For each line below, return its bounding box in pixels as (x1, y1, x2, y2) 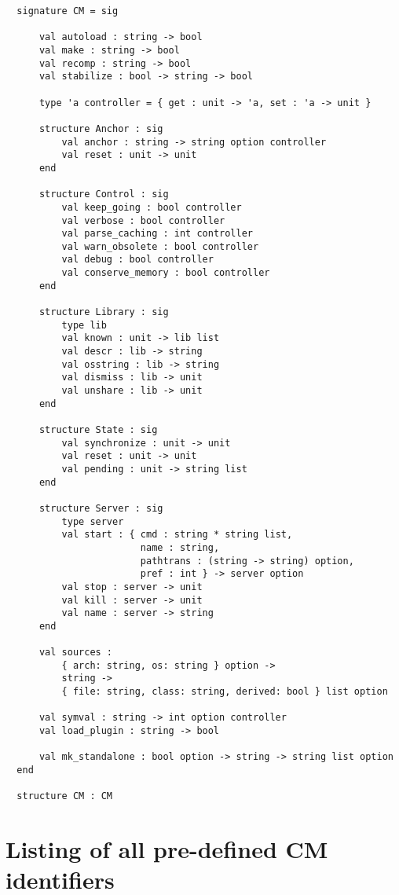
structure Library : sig (38, 306, 169, 318)
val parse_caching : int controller (61, 228, 253, 240)
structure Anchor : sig (38, 123, 163, 134)
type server (61, 515, 124, 527)
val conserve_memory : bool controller (61, 267, 270, 279)
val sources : (38, 647, 113, 658)
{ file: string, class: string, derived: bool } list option (61, 686, 388, 698)
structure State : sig (38, 424, 158, 435)
